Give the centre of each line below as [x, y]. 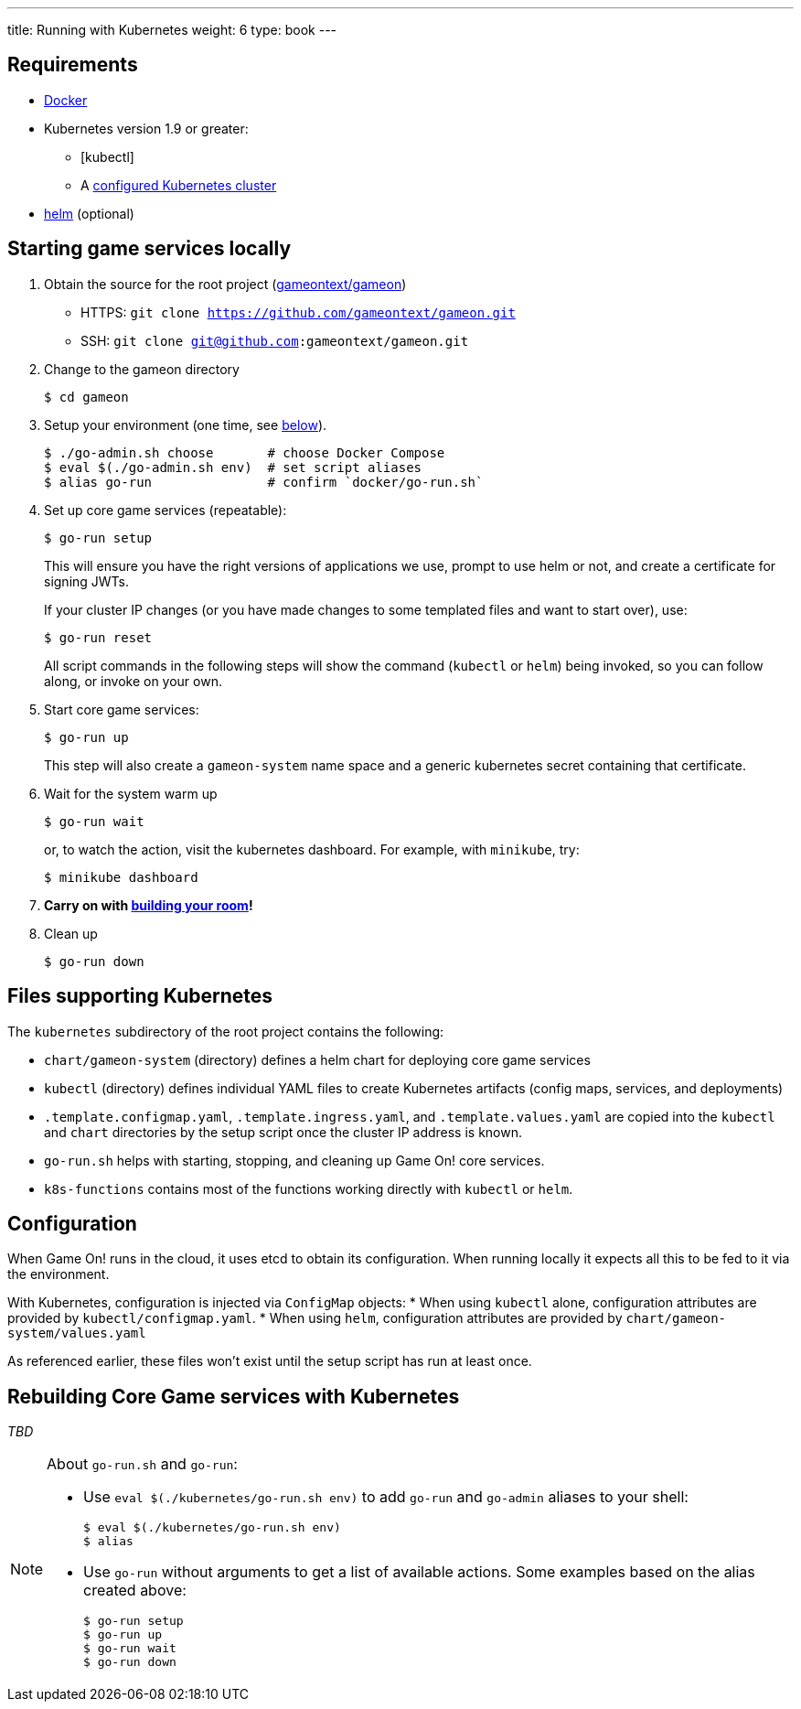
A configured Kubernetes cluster [179, 185]
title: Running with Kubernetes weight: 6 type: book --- [172, 30]
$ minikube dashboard [121, 877]
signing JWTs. [87, 581]
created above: [135, 1591]
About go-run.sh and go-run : [142, 1464]
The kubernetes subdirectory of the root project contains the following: [226, 1031]
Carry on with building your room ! [149, 905]
